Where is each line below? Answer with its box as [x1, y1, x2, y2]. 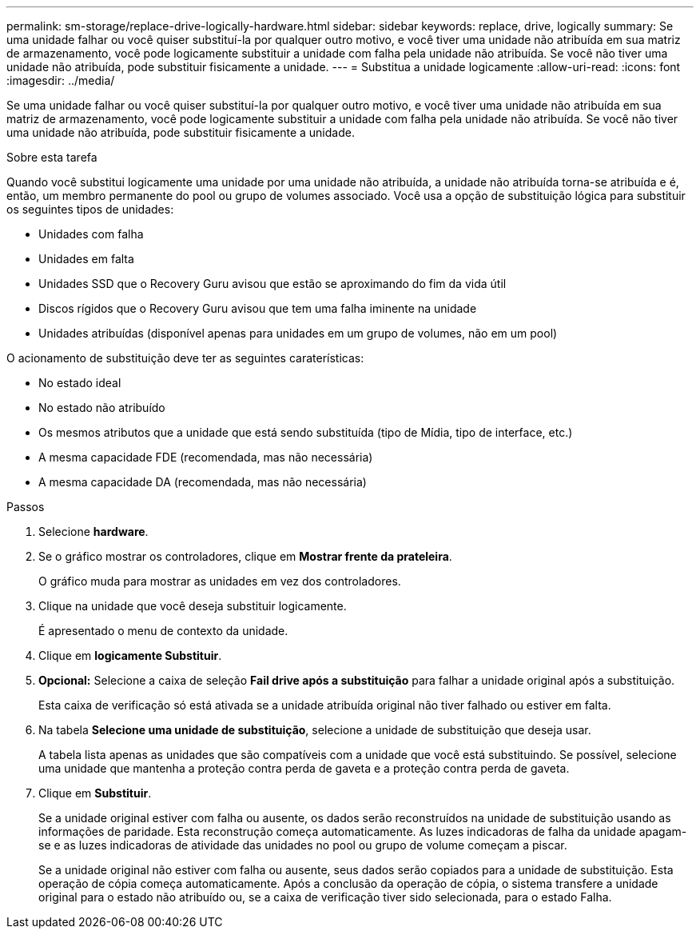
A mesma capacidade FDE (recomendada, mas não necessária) [38, 450, 373, 464]
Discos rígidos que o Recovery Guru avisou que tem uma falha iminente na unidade [38, 302, 477, 315]
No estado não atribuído [38, 401, 165, 414]
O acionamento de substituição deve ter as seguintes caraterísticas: [6, 351, 364, 365]
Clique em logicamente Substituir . [38, 649, 222, 662]
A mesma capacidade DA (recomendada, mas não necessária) [38, 475, 367, 489]
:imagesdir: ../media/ [6, 74, 115, 87]
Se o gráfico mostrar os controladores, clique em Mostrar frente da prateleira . [38, 549, 452, 563]
